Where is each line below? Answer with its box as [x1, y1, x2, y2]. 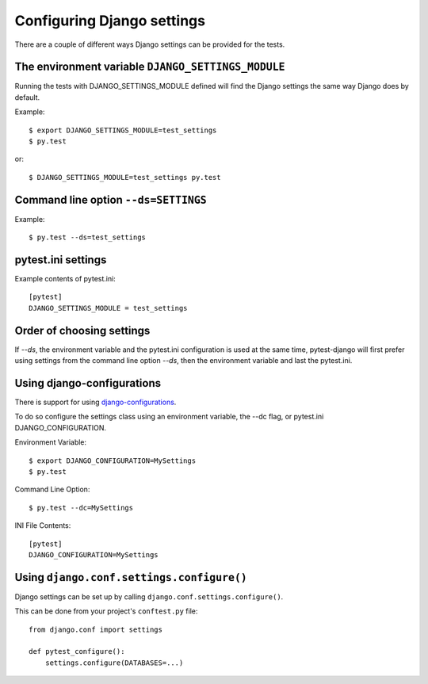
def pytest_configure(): [29, 647, 125, 656]
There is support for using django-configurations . [14, 397, 177, 407]
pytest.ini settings [14, 253, 107, 266]
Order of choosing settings [14, 323, 151, 337]
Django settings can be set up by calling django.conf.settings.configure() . [14, 591, 284, 602]
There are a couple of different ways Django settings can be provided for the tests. [14, 40, 285, 49]
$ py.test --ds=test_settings [29, 233, 147, 242]
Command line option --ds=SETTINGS [14, 193, 207, 206]
